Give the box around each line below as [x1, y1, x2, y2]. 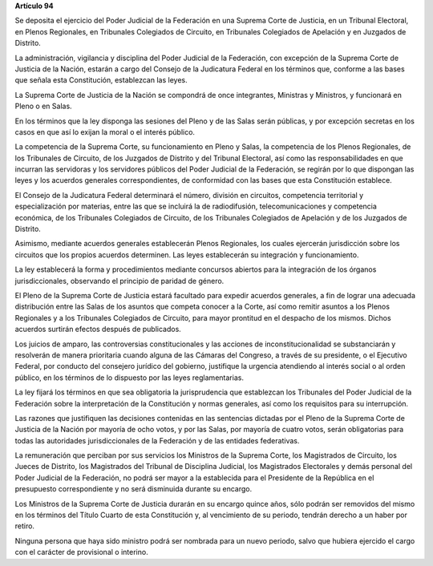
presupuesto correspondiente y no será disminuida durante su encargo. [14, 484, 253, 494]
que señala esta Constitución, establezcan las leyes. [14, 75, 188, 85]
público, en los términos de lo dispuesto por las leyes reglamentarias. [14, 373, 245, 382]
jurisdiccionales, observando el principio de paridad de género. [14, 276, 225, 285]
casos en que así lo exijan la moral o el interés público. [14, 127, 196, 136]
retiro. [14, 521, 35, 531]
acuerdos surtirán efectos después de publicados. [14, 325, 182, 334]
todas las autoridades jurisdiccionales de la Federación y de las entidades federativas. [14, 435, 300, 445]
